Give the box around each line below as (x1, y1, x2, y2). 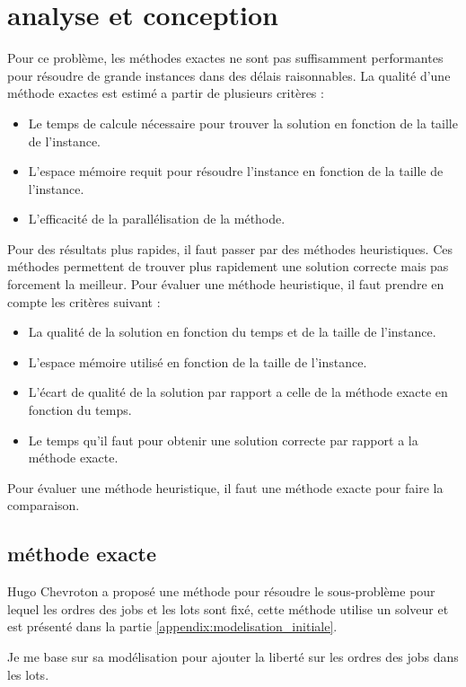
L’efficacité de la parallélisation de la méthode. (28, 209, 286, 228)
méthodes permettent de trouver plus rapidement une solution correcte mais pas (7, 257, 449, 276)
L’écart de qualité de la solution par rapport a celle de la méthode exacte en (28, 383, 448, 401)
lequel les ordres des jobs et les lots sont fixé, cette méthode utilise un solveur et (7, 599, 449, 618)
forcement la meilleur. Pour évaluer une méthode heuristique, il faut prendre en (7, 275, 444, 294)
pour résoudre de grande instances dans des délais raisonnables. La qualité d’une (7, 66, 451, 84)
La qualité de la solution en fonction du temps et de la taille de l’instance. (28, 322, 436, 341)
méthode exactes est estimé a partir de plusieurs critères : (7, 84, 324, 102)
